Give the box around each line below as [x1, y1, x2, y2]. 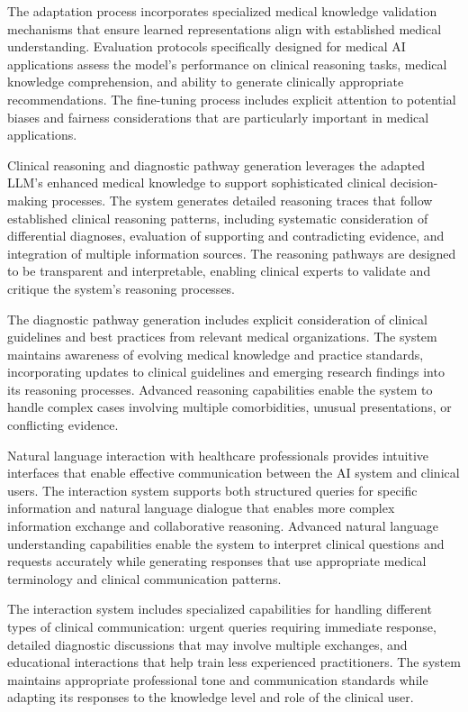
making [7, 190, 48, 209]
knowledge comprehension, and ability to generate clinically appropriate [7, 72, 404, 91]
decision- [390, 173, 438, 192]
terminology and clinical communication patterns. [7, 569, 282, 588]
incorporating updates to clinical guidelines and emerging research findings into [7, 362, 445, 381]
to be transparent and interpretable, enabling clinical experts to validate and [7, 261, 431, 280]
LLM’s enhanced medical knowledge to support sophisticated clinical [7, 173, 386, 192]
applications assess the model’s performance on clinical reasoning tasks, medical [7, 54, 447, 73]
